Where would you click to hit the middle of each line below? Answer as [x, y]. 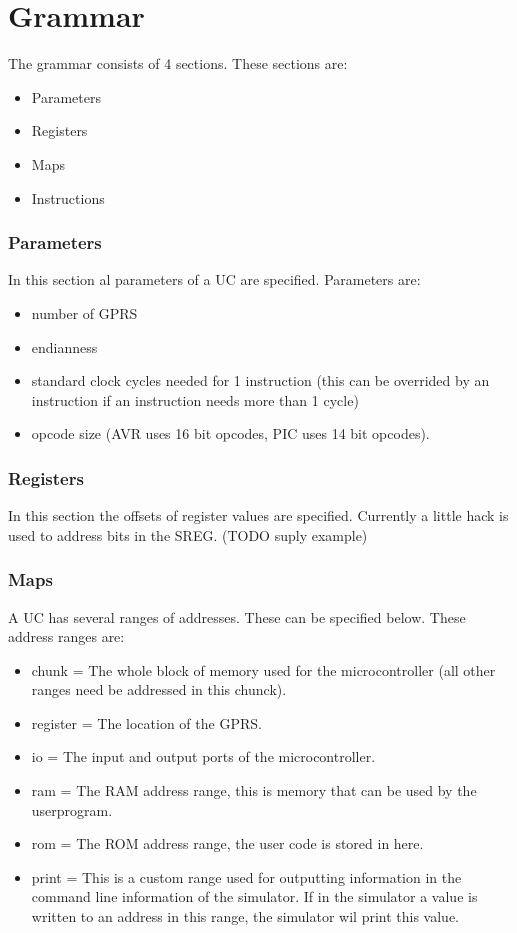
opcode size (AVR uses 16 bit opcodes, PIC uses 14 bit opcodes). [230, 433]
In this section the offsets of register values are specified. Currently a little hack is [258, 515]
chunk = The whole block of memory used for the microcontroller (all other [263, 669]
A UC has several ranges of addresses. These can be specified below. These [237, 616]
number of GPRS [84, 312]
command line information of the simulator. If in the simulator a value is [254, 896]
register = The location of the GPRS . [146, 722]
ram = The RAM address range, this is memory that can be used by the [254, 790]
